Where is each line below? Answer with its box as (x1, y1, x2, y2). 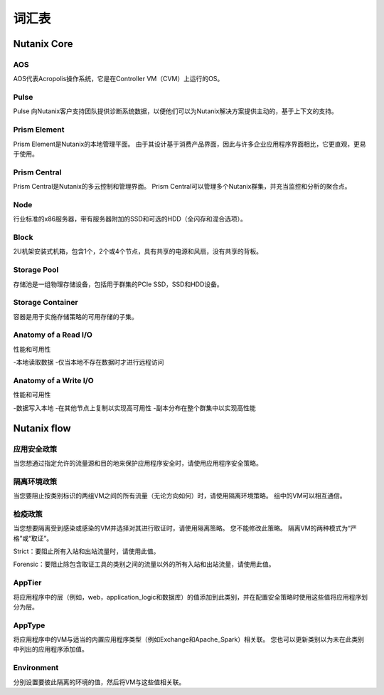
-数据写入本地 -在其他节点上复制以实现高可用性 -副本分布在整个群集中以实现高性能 (13, 403, 256, 412)
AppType (13, 620, 46, 630)
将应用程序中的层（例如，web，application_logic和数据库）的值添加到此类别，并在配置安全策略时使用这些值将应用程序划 (13, 592, 368, 601)
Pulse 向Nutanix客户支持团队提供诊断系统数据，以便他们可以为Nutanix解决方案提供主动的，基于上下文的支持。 (13, 107, 338, 115)
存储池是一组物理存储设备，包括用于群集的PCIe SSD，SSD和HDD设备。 (13, 280, 223, 288)
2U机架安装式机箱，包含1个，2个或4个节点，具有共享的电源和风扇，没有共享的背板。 (13, 247, 263, 256)
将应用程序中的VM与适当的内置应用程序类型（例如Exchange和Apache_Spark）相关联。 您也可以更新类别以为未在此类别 (13, 635, 364, 644)
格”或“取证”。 (13, 534, 53, 543)
